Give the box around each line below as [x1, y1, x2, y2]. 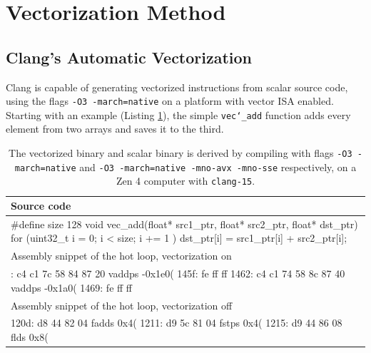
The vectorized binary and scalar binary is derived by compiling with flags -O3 [9, 145, 352, 160]
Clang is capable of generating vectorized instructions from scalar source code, [6, 79, 348, 94]
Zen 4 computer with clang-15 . [116, 173, 255, 188]
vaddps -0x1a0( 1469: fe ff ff [11, 280, 133, 295]
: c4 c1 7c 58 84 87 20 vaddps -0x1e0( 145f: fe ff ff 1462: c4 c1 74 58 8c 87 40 [11, 266, 345, 281]
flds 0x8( [11, 329, 49, 344]
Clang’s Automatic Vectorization [6, 46, 253, 68]
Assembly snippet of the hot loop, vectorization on [11, 248, 232, 263]
